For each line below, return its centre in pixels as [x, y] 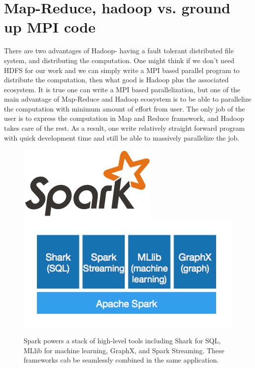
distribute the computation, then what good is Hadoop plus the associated [116, 80]
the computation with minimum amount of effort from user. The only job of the [125, 108]
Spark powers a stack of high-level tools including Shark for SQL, [122, 340]
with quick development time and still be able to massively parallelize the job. [122, 137]
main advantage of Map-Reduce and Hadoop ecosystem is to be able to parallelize [128, 99]
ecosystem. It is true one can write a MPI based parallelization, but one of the [122, 89]
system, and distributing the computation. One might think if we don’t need [119, 60]
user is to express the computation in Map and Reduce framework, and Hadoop [124, 118]
